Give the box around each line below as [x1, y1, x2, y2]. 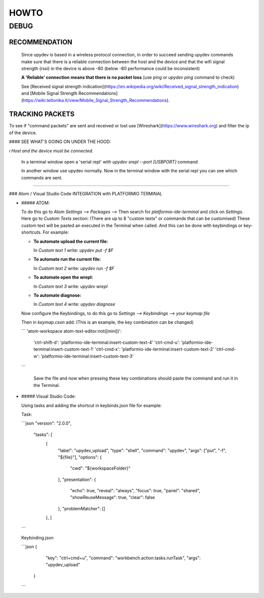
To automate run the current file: [33, 256, 101, 262]
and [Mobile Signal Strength [21, 91, 78, 96]
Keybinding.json [21, 535, 54, 541]
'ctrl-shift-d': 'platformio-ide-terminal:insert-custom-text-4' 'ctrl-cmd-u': [33, 339, 180, 345]
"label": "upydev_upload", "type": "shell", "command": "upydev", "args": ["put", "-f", [58, 447, 227, 453]
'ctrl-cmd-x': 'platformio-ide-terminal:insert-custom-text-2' [94, 346, 215, 352]
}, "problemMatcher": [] [58, 505, 106, 511]
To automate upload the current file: [33, 238, 109, 244]
